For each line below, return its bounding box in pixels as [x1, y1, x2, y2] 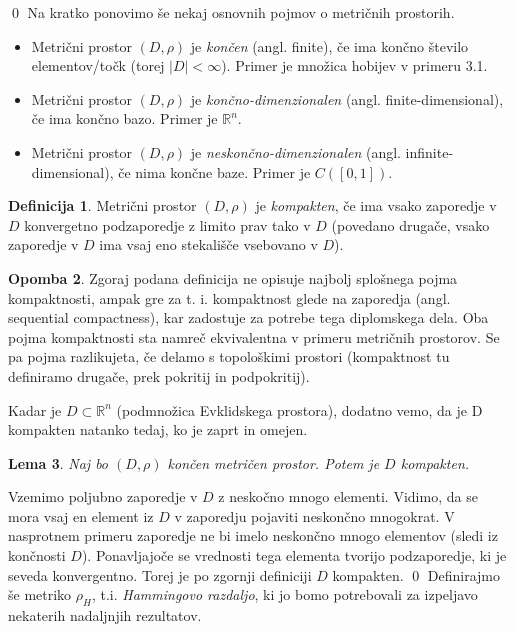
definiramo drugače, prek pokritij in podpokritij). [8, 365, 310, 386]
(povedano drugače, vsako [331, 214, 490, 235]
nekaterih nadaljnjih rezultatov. [8, 605, 202, 626]
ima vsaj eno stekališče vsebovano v [99, 234, 318, 255]
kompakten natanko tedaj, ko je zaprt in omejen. [8, 419, 308, 440]
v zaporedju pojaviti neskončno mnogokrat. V [174, 505, 455, 526]
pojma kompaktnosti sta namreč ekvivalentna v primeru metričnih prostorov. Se [8, 326, 500, 347]
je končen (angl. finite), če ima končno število [190, 35, 469, 56]
